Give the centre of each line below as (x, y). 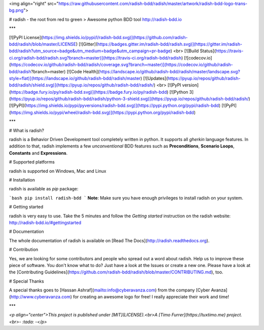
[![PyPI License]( (26, 37)
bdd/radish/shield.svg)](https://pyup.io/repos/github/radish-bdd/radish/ (81, 85)
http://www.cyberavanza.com (41, 297)
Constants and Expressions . (38, 153)
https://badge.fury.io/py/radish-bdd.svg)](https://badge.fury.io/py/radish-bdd (89, 92)
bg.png (16, 10)
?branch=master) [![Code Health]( (65, 71)
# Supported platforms (32, 162)
